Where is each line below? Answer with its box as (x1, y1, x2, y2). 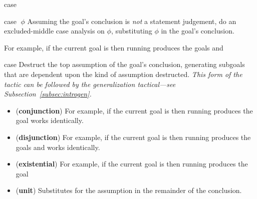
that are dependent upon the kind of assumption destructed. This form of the (4, 68, 242, 79)
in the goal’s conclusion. (161, 25, 234, 36)
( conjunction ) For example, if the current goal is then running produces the (16, 105, 253, 115)
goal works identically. (16, 115, 84, 125)
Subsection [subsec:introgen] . (4, 88, 92, 99)
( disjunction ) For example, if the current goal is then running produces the (16, 131, 251, 142)
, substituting (111, 25, 152, 36)
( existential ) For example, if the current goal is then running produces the (16, 158, 248, 169)
